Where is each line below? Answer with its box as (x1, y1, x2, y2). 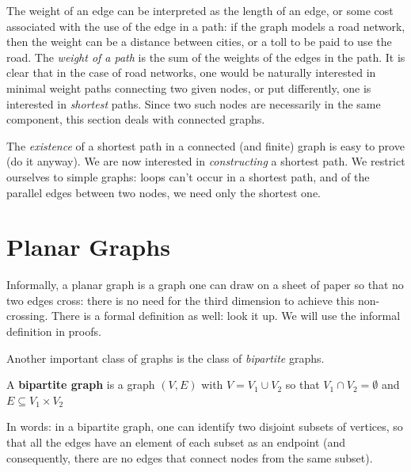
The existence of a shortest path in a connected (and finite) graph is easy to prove (6, 137, 405, 154)
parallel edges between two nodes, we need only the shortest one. (6, 184, 321, 200)
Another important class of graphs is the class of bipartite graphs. (6, 349, 325, 366)
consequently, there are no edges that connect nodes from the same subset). (6, 449, 373, 466)
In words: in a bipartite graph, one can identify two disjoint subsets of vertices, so (6, 418, 403, 435)
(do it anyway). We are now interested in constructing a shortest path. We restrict (6, 153, 405, 169)
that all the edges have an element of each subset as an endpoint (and (6, 434, 346, 450)
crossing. (6, 307, 48, 324)
